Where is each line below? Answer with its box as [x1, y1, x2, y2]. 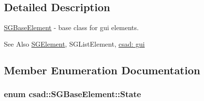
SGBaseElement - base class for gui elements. [4, 22, 139, 33]
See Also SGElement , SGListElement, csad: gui [4, 38, 145, 49]
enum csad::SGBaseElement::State [4, 88, 141, 100]
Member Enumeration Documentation [4, 62, 201, 77]
